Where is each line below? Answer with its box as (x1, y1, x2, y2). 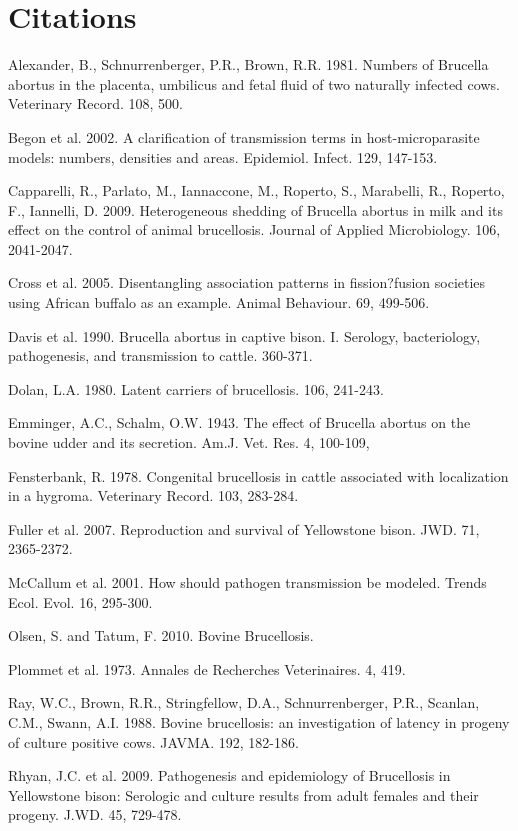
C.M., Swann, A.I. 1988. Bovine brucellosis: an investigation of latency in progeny (8, 711, 510, 732)
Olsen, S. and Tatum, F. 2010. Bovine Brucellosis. (8, 625, 314, 646)
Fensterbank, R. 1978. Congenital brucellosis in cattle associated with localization (8, 465, 509, 486)
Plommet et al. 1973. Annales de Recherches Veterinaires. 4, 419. (8, 658, 406, 679)
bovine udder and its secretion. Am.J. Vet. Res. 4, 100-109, (8, 432, 370, 453)
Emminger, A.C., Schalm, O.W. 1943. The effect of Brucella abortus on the (8, 412, 471, 433)
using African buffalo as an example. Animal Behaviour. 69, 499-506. (8, 292, 430, 313)
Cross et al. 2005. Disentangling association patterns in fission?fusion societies (8, 272, 486, 293)
